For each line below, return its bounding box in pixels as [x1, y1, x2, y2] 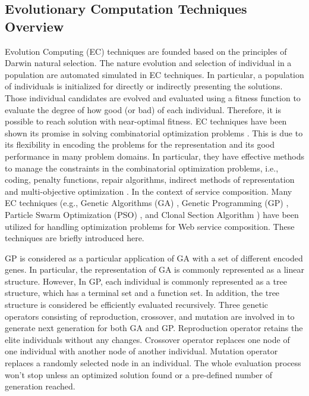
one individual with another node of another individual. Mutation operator [5, 345, 278, 357]
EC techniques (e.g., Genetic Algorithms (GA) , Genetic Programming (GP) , [5, 197, 289, 209]
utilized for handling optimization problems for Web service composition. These [5, 220, 295, 232]
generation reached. [5, 380, 75, 392]
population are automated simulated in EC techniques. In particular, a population [5, 68, 304, 80]
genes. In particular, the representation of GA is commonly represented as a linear [5, 263, 304, 276]
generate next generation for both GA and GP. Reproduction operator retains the [5, 322, 303, 334]
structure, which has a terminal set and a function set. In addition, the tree [5, 286, 280, 299]
